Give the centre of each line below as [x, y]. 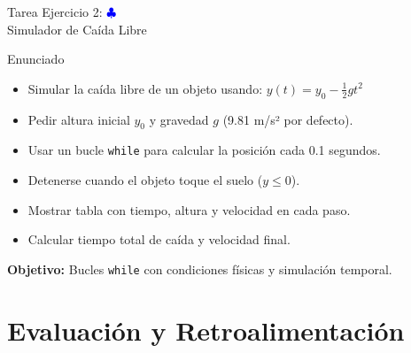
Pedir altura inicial [79, 119]
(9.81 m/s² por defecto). [288, 119]
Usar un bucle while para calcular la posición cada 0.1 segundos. [204, 150]
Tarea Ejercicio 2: [55, 12]
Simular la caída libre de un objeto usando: [145, 88]
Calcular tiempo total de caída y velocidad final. [159, 239]
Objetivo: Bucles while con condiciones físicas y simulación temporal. [200, 269]
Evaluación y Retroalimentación [206, 330]
